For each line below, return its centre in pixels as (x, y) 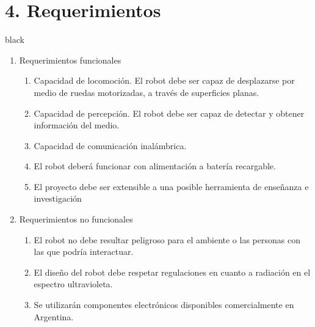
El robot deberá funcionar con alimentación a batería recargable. (155, 166)
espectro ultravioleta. (73, 284)
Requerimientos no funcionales (76, 219)
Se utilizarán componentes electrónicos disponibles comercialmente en (164, 305)
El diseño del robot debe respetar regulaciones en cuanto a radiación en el (172, 272)
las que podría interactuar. (84, 252)
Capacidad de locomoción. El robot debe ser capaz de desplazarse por (164, 80)
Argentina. (54, 316)
